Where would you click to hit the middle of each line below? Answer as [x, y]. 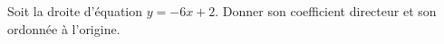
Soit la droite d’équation [75, 11]
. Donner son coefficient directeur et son [326, 11]
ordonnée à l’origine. [64, 28]
